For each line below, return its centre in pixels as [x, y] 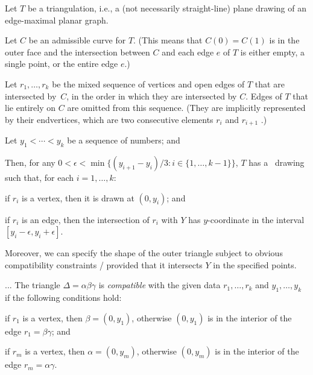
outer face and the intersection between [77, 52]
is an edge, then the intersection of [86, 219]
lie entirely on [30, 108]
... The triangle [33, 285]
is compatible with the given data [160, 285]
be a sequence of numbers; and [124, 140]
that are [270, 84]
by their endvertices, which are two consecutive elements [109, 119]
